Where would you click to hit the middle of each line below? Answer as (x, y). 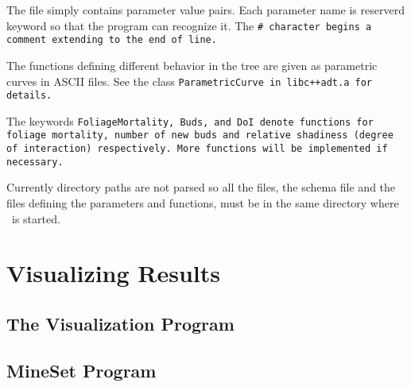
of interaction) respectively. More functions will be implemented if (197, 149)
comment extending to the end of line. (112, 40)
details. (29, 96)
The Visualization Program (120, 323)
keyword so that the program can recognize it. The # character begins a (189, 25)
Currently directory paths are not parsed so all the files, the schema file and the (201, 187)
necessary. (35, 162)
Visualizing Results (114, 273)
